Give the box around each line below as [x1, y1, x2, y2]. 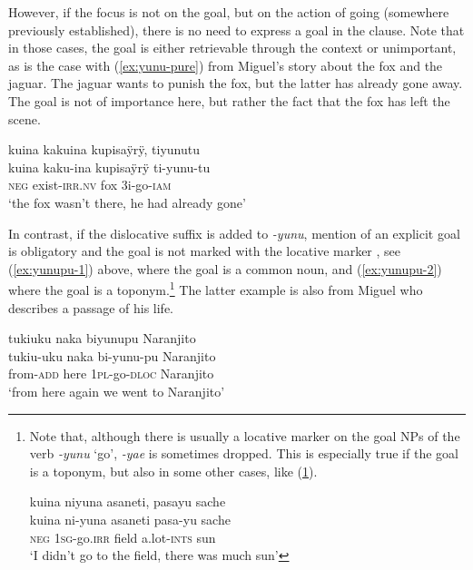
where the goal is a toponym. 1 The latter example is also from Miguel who [8, 278, 423, 299]
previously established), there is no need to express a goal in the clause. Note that [8, 20, 465, 39]
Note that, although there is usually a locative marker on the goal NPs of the [29, 426, 460, 445]
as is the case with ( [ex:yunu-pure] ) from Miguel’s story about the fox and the [8, 55, 443, 74]
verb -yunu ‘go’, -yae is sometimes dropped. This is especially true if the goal [29, 444, 458, 463]
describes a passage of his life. [8, 298, 174, 317]
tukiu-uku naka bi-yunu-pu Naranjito [8, 346, 216, 365]
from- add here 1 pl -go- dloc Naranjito [8, 364, 214, 383]
